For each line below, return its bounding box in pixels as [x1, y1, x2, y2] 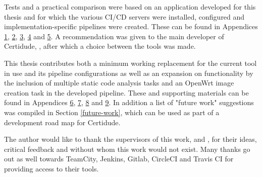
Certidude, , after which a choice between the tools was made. [4, 41, 196, 51]
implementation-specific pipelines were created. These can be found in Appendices [4, 21, 258, 32]
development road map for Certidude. [4, 117, 121, 127]
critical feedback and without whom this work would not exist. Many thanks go [4, 143, 250, 154]
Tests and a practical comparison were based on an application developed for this [4, 2, 256, 12]
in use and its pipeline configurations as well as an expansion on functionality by [4, 67, 253, 78]
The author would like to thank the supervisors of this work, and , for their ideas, [4, 134, 257, 144]
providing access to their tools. [4, 163, 99, 173]
